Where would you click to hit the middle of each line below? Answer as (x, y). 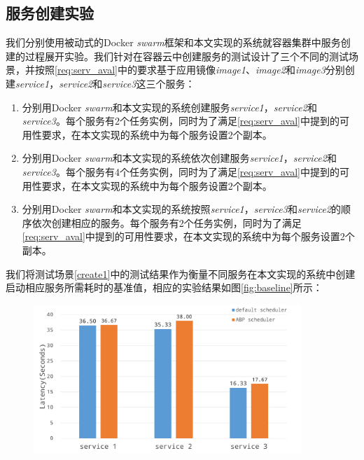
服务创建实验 (50, 13)
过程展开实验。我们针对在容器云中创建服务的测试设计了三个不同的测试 (187, 56)
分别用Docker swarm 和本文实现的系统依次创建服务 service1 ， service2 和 (179, 158)
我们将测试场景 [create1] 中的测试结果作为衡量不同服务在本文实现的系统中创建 (181, 273)
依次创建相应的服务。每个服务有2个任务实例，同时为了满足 (167, 222)
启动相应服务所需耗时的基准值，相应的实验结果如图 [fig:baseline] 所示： (164, 287)
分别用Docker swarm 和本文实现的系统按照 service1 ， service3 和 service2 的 (182, 209)
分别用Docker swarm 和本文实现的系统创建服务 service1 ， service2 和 (169, 107)
